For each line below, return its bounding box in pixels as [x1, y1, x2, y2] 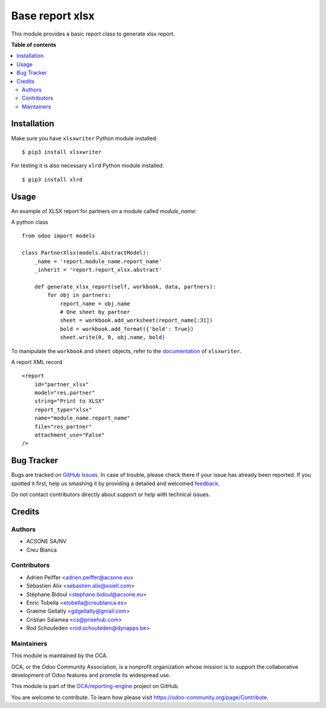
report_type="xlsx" [34, 406, 92, 413]
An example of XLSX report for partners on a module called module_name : [11, 207, 197, 214]
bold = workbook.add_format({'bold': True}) [60, 325, 194, 332]
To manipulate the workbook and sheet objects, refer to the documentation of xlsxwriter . [11, 347, 242, 354]
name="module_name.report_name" [34, 415, 130, 422]
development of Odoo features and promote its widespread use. [11, 672, 171, 679]
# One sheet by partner [60, 308, 130, 315]
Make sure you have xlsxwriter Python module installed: [11, 135, 158, 142]
